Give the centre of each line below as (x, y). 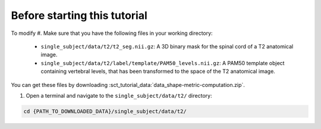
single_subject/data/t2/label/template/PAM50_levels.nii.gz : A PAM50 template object (163, 63)
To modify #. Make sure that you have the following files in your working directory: (112, 33)
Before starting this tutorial (79, 15)
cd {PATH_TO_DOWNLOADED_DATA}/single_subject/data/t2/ (105, 111)
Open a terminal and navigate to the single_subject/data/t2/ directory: (119, 95)
